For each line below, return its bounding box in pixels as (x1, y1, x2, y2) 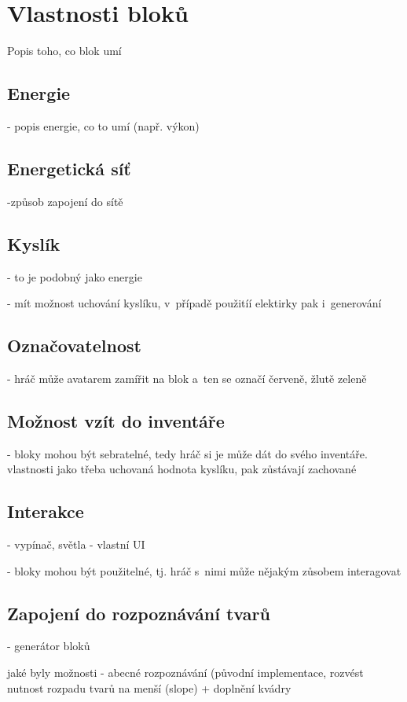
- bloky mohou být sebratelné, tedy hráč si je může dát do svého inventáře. (7, 445, 368, 461)
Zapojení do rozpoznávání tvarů (7, 601, 270, 625)
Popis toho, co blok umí (7, 42, 122, 59)
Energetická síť (7, 156, 131, 180)
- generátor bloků (7, 638, 90, 654)
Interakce (7, 499, 84, 524)
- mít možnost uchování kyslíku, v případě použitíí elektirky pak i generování (7, 295, 382, 311)
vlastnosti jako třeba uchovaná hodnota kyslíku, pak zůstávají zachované (7, 461, 357, 477)
